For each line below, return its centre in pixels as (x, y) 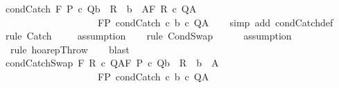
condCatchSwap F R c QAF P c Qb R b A (112, 63)
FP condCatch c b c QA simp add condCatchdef (215, 22)
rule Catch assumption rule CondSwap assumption (148, 36)
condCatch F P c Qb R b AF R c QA (101, 8)
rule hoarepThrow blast (70, 49)
